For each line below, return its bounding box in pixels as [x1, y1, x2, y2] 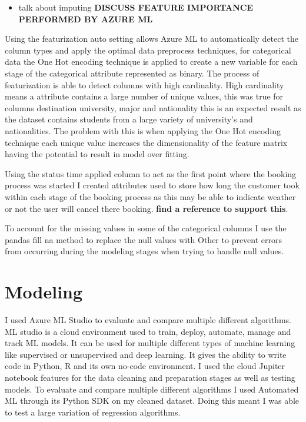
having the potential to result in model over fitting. [5, 148, 189, 160]
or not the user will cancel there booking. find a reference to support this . [5, 202, 288, 214]
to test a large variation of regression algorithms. [5, 406, 181, 418]
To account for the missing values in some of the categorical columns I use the [5, 222, 287, 234]
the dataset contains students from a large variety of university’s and [5, 113, 253, 125]
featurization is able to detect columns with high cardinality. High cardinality [5, 78, 284, 91]
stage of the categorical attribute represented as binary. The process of [5, 67, 260, 79]
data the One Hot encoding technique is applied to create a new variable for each [5, 55, 298, 68]
